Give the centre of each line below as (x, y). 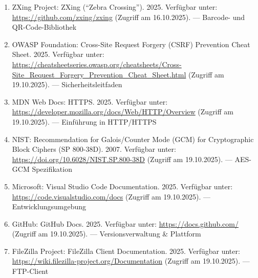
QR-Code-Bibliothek (44, 27)
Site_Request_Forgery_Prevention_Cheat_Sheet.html (99, 74)
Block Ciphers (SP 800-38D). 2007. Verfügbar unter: (94, 149)
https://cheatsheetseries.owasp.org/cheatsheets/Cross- (97, 64)
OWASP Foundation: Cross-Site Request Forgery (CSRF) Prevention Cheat (131, 44)
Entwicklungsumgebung (49, 206)
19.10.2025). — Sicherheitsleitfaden (67, 84)
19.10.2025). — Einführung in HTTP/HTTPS (84, 121)
